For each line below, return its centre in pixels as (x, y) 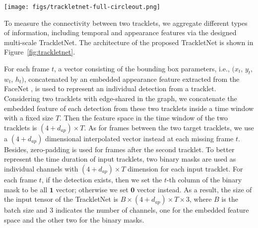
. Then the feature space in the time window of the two (144, 118)
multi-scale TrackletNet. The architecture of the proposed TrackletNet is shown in (129, 42)
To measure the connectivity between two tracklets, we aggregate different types (126, 23)
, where (201, 199)
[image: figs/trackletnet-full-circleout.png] (82, 7)
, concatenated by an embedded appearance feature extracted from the (132, 79)
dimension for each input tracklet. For (185, 168)
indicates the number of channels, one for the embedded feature (152, 210)
